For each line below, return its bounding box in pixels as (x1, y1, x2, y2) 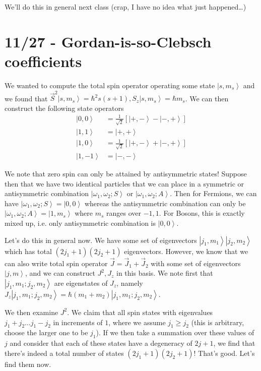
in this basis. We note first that (116, 268, 213, 278)
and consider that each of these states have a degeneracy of (10, 338, 192, 348)
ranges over (106, 208, 142, 218)
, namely (116, 277, 143, 288)
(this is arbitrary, (191, 317, 244, 327)
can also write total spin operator (5, 258, 108, 268)
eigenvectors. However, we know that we (124, 245, 248, 256)
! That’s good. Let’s (193, 347, 255, 358)
